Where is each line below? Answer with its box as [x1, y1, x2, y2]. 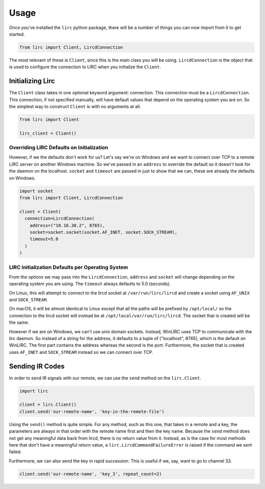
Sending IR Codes [9, 362, 65, 371]
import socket [19, 188, 53, 194]
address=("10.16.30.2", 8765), [29, 223, 105, 228]
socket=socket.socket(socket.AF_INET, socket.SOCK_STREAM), [29, 229, 178, 235]
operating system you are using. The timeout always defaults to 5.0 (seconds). [9, 281, 171, 287]
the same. [9, 319, 29, 325]
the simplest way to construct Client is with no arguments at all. [9, 103, 141, 109]
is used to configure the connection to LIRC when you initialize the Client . [9, 64, 161, 70]
